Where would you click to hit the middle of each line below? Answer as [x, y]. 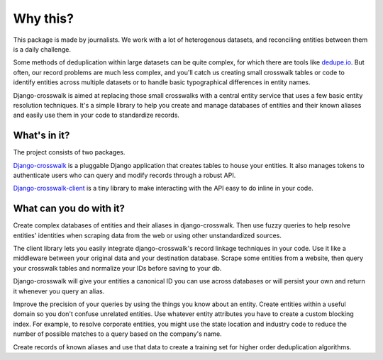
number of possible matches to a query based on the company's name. [118, 334]
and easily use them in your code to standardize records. [96, 115]
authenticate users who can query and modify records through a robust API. [124, 175]
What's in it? [41, 136]
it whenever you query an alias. [59, 291]
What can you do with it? [69, 209]
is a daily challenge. [42, 49]
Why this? [44, 18]
